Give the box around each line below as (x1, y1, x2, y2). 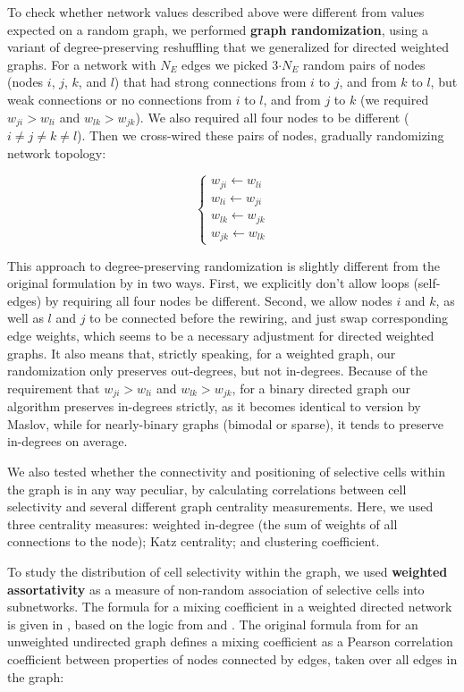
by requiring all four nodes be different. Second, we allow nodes (45, 291, 392, 309)
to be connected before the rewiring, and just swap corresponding (89, 308, 449, 327)
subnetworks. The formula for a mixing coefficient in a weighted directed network (7, 597, 452, 616)
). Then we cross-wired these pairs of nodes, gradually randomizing (77, 126, 444, 145)
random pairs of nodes (303, 55, 426, 73)
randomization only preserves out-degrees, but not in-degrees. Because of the (7, 361, 428, 380)
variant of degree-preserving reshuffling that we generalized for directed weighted (7, 38, 449, 56)
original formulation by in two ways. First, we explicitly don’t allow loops (7, 274, 409, 292)
